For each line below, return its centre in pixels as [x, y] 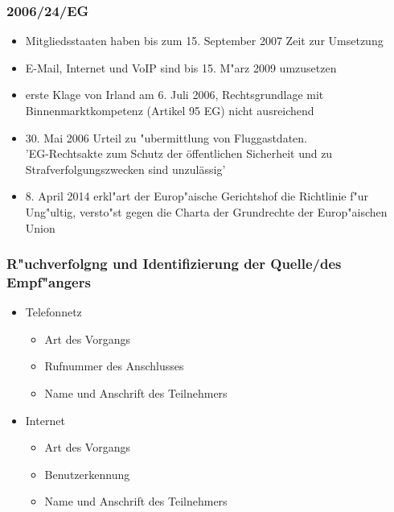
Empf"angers [49, 282]
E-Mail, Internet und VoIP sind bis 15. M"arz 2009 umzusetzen [181, 67]
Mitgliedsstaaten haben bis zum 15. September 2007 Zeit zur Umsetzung [204, 41]
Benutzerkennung [87, 474]
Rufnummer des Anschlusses [114, 366]
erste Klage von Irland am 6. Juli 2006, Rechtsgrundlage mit [174, 95]
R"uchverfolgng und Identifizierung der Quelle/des [174, 264]
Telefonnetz [53, 312]
